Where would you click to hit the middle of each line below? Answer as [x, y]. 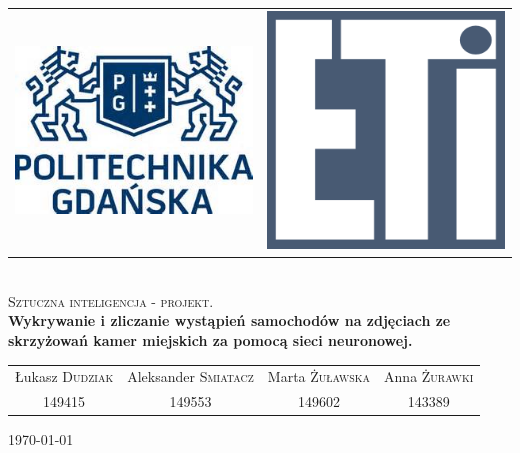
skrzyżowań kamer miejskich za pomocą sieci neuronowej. [210, 340]
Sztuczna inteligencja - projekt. [111, 300]
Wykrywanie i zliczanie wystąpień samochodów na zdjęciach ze [229, 320]
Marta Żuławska [319, 376]
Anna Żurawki [429, 376]
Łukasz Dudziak [64, 376]
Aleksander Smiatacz [190, 376]
